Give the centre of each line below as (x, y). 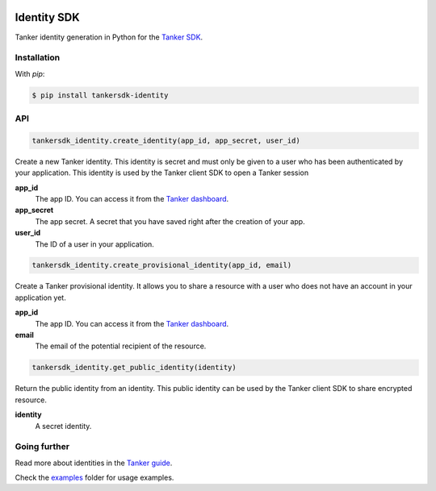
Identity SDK (47, 17)
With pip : (30, 73)
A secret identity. (63, 426)
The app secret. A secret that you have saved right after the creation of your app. (170, 221)
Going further (42, 447)
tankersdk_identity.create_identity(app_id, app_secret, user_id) (166, 140)
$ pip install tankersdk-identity (100, 95)
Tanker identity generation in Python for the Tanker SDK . (109, 37)
